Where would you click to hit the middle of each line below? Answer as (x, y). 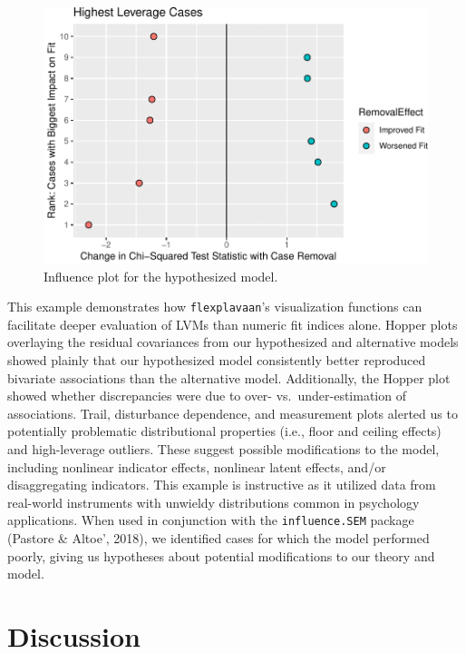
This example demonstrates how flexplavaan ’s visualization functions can (215, 307)
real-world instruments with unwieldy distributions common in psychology (214, 502)
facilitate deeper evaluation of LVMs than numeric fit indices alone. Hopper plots (233, 324)
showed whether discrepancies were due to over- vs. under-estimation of (207, 396)
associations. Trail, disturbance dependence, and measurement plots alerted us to (233, 413)
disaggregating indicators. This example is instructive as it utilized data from (222, 485)
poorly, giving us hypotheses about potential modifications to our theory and (221, 555)
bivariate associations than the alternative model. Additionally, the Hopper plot (229, 377)
